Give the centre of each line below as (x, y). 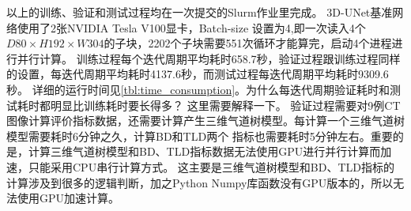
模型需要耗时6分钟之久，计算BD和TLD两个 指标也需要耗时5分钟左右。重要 (200, 136)
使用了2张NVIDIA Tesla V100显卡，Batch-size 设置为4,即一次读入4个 (191, 27)
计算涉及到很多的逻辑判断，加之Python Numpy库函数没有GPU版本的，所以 (200, 182)
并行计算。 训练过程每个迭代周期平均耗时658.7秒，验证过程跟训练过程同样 (209, 58)
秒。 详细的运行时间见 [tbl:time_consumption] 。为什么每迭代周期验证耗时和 (198, 89)
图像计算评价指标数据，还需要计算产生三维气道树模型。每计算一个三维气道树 (205, 121)
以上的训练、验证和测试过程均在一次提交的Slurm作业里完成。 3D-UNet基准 (200, 12)
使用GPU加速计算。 (68, 198)
